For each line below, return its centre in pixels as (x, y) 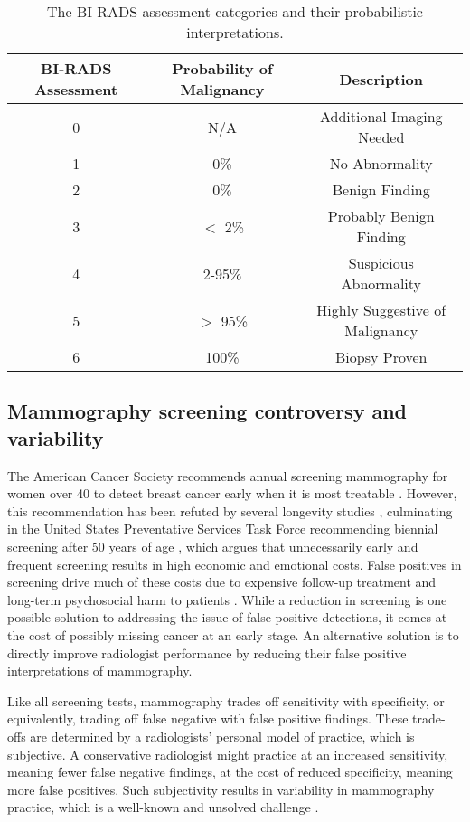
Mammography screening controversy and (207, 411)
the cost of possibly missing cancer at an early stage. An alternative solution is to (233, 634)
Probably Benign (381, 216)
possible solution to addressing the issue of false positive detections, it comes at (227, 617)
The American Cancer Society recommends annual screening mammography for (228, 475)
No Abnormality (381, 163)
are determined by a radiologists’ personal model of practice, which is (222, 736)
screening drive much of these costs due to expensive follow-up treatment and (222, 582)
